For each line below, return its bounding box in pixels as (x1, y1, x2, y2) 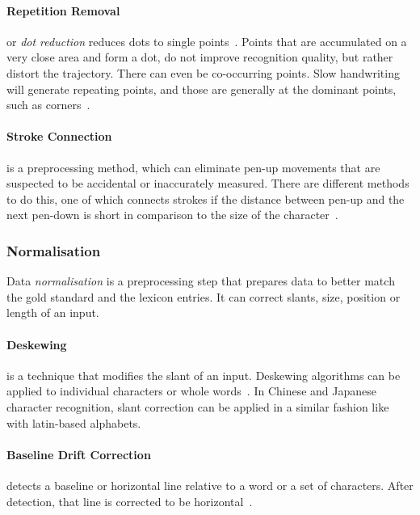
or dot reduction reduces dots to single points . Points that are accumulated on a (6, 32, 407, 49)
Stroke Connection (6, 128, 112, 145)
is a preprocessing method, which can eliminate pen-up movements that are (6, 158, 380, 175)
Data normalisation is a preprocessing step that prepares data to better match (6, 272, 395, 289)
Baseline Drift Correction (6, 445, 151, 462)
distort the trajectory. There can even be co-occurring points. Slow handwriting (6, 64, 400, 81)
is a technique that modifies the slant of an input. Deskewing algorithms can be (6, 366, 401, 383)
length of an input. (6, 304, 99, 321)
